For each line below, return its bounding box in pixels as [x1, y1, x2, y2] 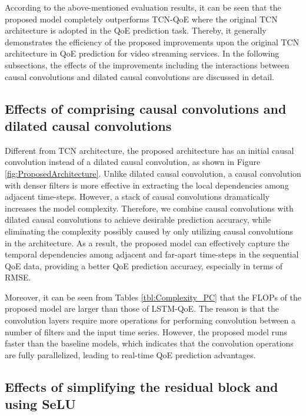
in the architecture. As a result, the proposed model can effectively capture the [5, 236, 290, 249]
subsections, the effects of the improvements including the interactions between [5, 58, 290, 71]
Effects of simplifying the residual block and [5, 377, 278, 395]
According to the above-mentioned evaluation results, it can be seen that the [5, 1, 281, 13]
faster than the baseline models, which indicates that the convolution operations [5, 337, 294, 349]
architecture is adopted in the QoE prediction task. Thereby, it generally [5, 24, 267, 37]
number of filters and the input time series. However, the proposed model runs [5, 325, 288, 338]
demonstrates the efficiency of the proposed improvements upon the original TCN [5, 35, 300, 48]
